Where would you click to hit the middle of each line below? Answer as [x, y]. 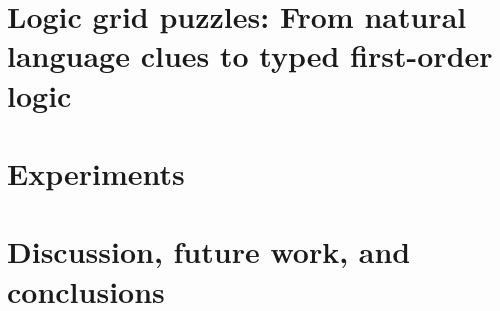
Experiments [96, 172]
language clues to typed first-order [250, 55]
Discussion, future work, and [209, 251]
